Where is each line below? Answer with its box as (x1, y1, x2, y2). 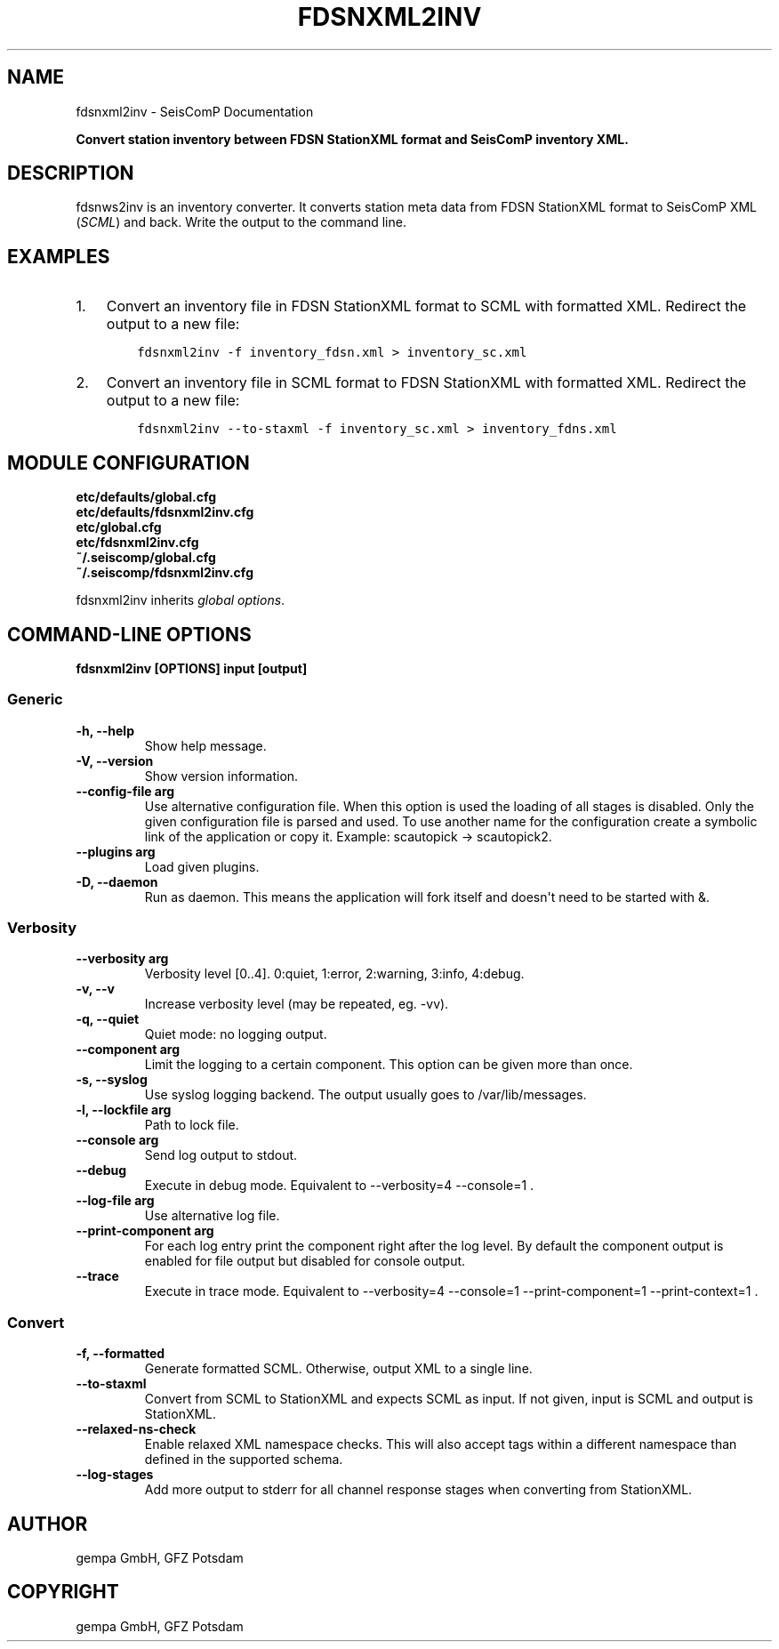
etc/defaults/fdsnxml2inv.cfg (76, 504, 254, 520)
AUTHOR (7, 1512, 88, 1535)
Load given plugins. (144, 858, 260, 874)
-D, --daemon (76, 873, 158, 889)
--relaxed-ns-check (76, 1421, 197, 1437)
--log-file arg (76, 1193, 155, 1209)
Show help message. (144, 737, 267, 753)
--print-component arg (76, 1223, 214, 1239)
